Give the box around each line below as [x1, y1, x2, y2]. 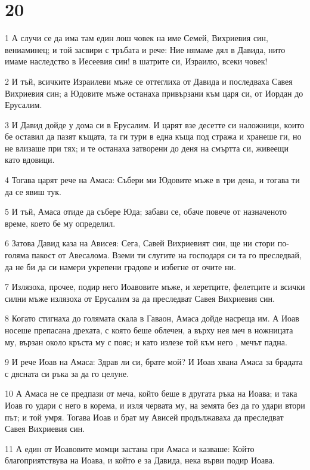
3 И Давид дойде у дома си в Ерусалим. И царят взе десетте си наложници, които [5, 118, 305, 131]
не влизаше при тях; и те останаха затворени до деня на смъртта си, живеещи [5, 141, 289, 154]
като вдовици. [5, 153, 55, 166]
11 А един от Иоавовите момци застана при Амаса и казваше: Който [5, 442, 255, 454]
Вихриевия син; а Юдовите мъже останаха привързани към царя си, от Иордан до [5, 86, 303, 99]
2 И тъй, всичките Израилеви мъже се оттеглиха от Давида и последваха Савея [5, 75, 293, 87]
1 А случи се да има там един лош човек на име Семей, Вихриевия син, [5, 32, 268, 44]
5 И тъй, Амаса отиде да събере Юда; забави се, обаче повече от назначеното [5, 205, 287, 218]
